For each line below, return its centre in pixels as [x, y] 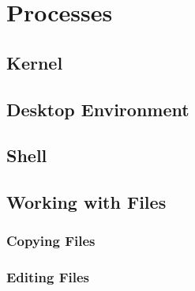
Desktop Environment [98, 109]
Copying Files [51, 241]
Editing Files [48, 277]
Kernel [35, 62]
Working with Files [86, 202]
